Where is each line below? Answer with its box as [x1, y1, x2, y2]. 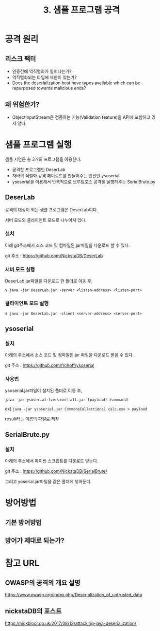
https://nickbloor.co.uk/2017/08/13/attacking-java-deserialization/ [5, 620, 137, 626]
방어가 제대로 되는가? [5, 537, 64, 545]
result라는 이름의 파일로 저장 [5, 416, 59, 422]
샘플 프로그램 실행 [5, 139, 72, 150]
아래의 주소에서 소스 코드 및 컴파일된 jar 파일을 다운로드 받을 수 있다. [5, 352, 134, 358]
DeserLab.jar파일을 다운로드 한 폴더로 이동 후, [5, 278, 93, 284]
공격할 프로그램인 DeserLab [12, 167, 65, 172]
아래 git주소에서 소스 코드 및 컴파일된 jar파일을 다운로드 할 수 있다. [5, 242, 130, 248]
